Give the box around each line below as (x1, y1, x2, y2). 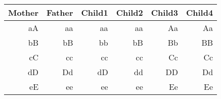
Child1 (81, 7, 108, 18)
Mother (8, 7, 39, 18)
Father (47, 7, 73, 18)
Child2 (116, 7, 143, 18)
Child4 (186, 7, 213, 18)
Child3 (151, 7, 178, 18)
